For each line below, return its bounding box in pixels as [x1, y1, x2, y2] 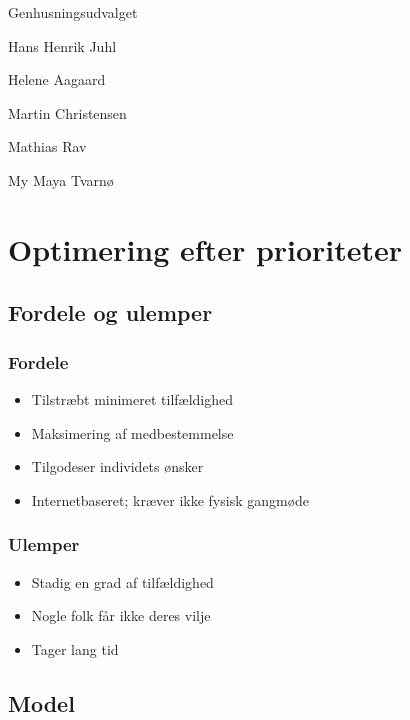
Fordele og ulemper [8, 297, 213, 328]
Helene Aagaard [8, 69, 106, 90]
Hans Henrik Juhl [8, 35, 117, 56]
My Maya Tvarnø [8, 169, 114, 190]
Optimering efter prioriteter [8, 228, 403, 269]
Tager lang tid [31, 638, 119, 659]
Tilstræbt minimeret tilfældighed [31, 388, 234, 409]
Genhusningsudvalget [8, 2, 138, 22]
